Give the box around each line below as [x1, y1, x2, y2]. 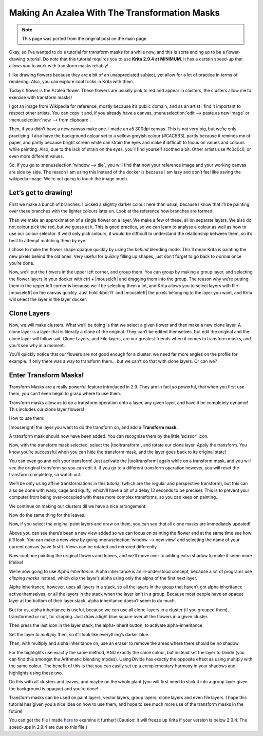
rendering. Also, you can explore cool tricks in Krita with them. [9, 78, 134, 84]
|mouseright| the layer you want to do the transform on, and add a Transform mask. [9, 424, 178, 430]
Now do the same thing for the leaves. [9, 512, 86, 518]
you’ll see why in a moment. [9, 343, 65, 349]
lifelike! [9, 560, 24, 565]
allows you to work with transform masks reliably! [9, 63, 109, 69]
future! [9, 708, 23, 714]
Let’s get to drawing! [9, 188, 73, 197]
